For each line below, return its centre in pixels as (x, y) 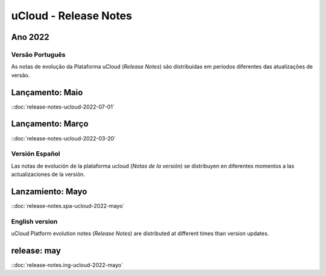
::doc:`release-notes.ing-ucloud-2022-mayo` (67, 265)
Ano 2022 (30, 37)
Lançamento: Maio (47, 93)
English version (34, 221)
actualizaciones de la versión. (48, 174)
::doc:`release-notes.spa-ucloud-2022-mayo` (68, 205)
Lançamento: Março (50, 124)
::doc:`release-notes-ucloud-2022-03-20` (63, 138)
